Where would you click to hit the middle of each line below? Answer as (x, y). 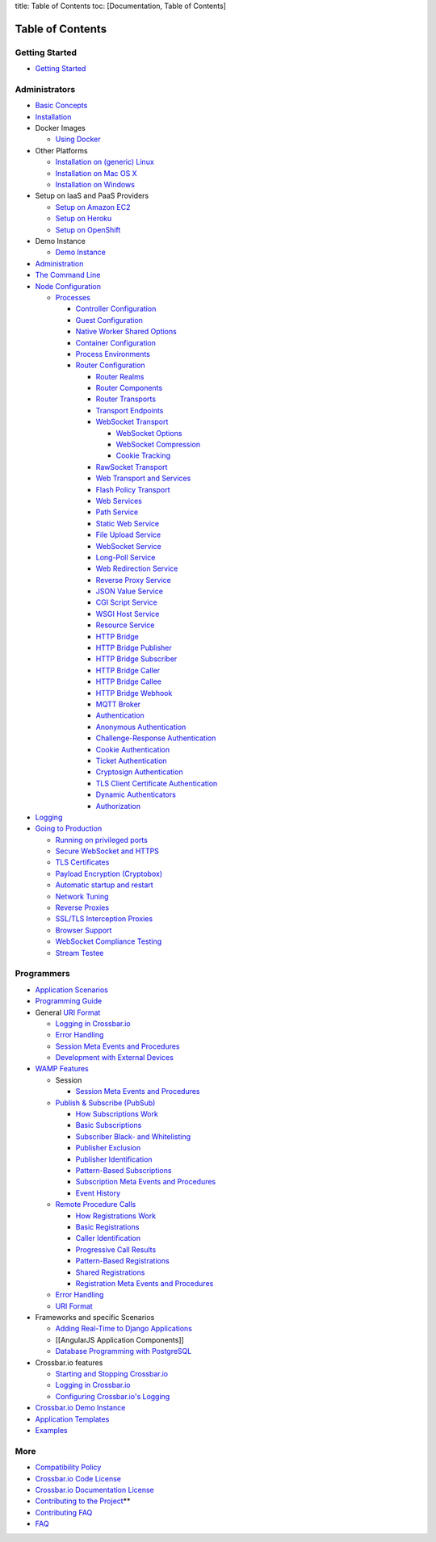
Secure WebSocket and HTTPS (107, 851)
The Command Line (68, 275)
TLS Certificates (82, 862)
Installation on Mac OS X (96, 173)
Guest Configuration (109, 320)
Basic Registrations (107, 1226)
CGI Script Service (126, 602)
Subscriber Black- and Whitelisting (133, 1136)
